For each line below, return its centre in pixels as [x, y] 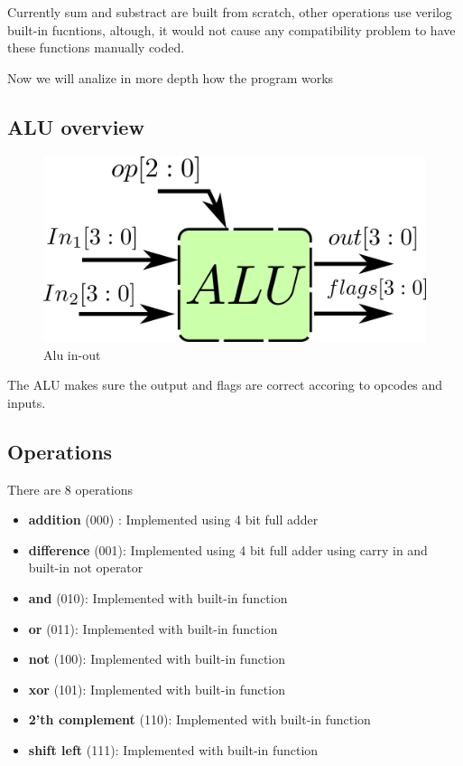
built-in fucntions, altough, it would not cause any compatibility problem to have [231, 29]
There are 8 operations [70, 489]
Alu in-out [72, 354]
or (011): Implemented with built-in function [153, 628]
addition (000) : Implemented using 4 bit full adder [173, 520]
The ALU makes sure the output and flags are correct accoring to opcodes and [225, 385]
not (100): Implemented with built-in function [157, 659]
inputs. [27, 402]
